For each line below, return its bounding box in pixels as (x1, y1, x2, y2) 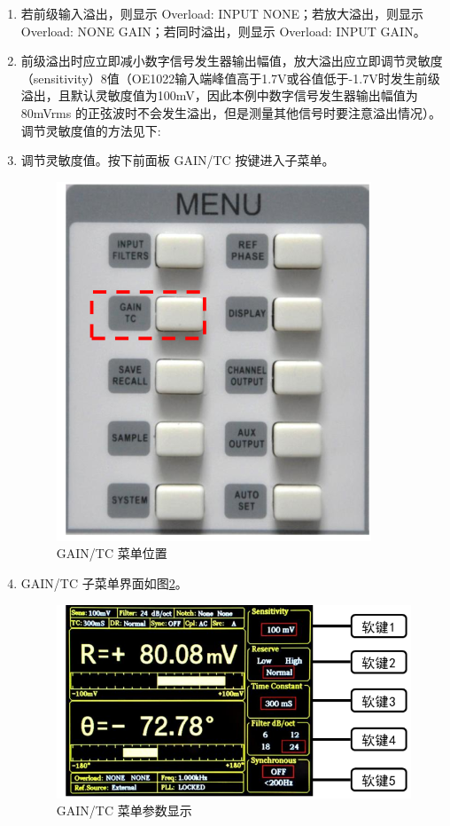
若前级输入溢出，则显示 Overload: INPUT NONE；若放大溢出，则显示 (20, 4, 424, 22)
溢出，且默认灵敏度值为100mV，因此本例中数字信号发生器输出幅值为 (20, 86, 418, 105)
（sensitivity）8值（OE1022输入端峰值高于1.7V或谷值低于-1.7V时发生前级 (20, 68, 440, 87)
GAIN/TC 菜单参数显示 (56, 801, 192, 820)
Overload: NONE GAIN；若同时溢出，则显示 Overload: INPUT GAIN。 (20, 21, 426, 40)
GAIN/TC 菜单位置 (56, 544, 167, 562)
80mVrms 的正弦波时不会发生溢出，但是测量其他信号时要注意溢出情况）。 (20, 103, 441, 122)
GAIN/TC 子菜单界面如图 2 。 (20, 573, 188, 592)
